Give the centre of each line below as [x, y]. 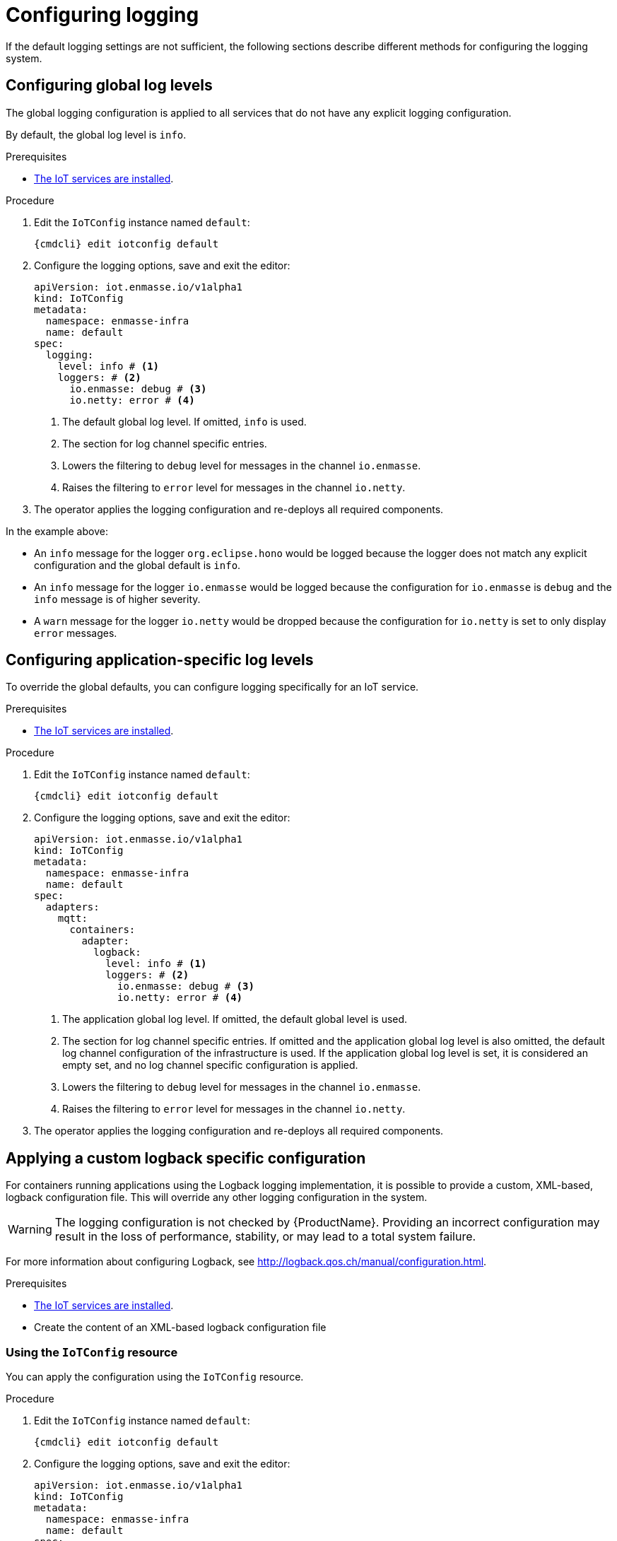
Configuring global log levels [109, 86]
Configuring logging [102, 15]
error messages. [76, 633]
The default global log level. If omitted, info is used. [184, 421]
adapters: [72, 907]
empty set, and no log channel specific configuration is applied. [210, 1065]
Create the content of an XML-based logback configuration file [180, 1328]
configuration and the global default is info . [137, 565]
